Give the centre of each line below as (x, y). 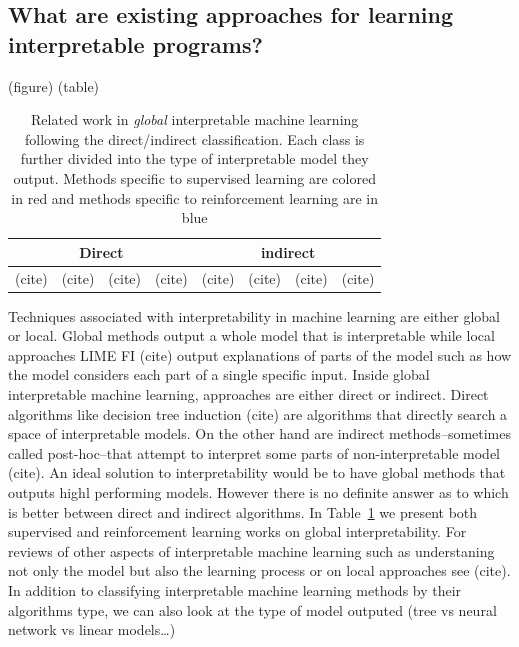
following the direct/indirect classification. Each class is (195, 138)
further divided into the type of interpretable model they (194, 158)
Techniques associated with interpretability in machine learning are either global (254, 315)
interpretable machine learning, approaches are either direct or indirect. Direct (248, 394)
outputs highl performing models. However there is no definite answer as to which (258, 492)
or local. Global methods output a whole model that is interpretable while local (251, 335)
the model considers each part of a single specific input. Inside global (219, 374)
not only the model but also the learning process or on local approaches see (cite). (259, 570)
